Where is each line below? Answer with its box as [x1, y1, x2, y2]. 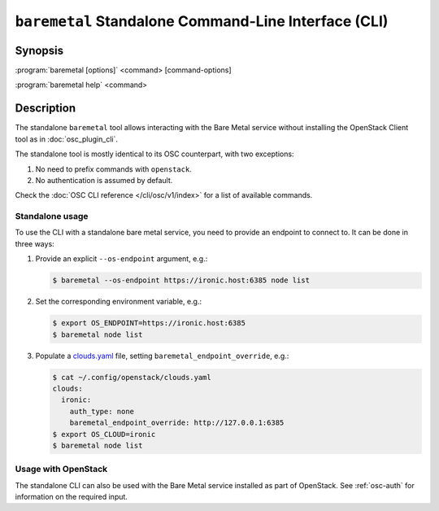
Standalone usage [15, 211, 89, 222]
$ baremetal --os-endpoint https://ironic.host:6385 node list [52, 276, 311, 285]
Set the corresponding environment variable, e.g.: [35, 297, 202, 307]
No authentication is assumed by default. [35, 175, 173, 185]
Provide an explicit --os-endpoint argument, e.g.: [35, 254, 208, 264]
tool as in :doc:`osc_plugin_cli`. [15, 134, 118, 144]
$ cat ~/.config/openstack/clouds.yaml [52, 373, 211, 382]
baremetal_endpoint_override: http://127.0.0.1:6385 [69, 418, 285, 427]
